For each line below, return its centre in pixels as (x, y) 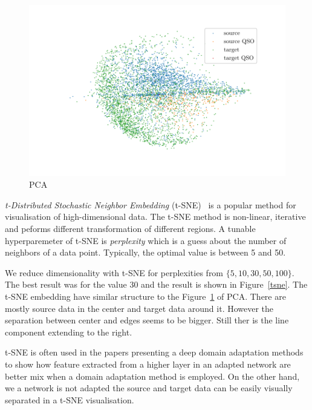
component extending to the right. (69, 332)
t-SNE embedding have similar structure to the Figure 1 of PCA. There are (145, 296)
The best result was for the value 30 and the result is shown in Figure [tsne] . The (156, 284)
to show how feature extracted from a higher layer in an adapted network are (148, 364)
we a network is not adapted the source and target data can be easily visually (149, 388)
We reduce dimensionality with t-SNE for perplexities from (114, 272)
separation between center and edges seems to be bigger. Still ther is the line (147, 320)
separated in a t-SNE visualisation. (70, 399)
